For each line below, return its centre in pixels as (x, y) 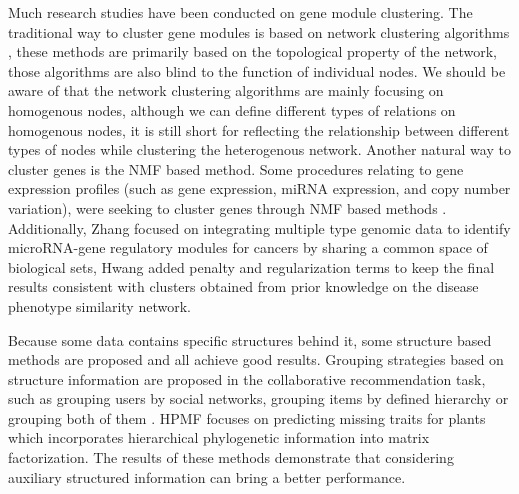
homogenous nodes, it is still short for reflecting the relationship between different (259, 129)
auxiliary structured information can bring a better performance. (207, 476)
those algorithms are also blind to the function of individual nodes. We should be (257, 70)
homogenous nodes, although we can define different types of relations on (232, 109)
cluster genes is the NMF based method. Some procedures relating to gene (236, 168)
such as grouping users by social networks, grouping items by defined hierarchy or (258, 398)
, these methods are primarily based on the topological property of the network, (252, 51)
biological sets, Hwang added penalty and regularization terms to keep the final (251, 266)
